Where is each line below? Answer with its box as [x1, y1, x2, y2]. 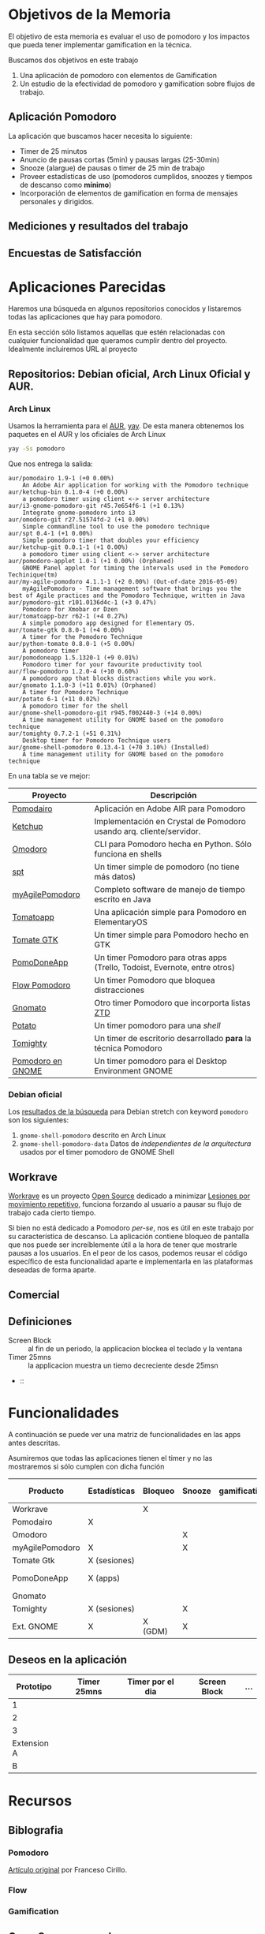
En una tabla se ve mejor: [8, 771, 91, 781]
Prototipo [16, 1682, 53, 1693]
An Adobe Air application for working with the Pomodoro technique [22, 481, 248, 490]
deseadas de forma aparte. [8, 1265, 96, 1275]
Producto [28, 1485, 65, 1496]
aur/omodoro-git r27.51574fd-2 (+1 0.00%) [8, 516, 150, 524]
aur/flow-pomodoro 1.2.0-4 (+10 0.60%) [8, 668, 140, 676]
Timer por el [127, 1676, 175, 1687]
